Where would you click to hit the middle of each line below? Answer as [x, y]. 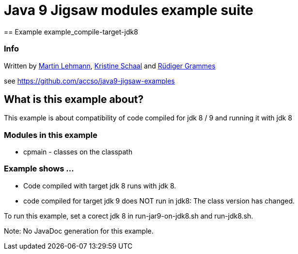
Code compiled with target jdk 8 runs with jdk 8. [100, 186]
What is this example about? [74, 99]
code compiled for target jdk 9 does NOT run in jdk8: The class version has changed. [159, 201]
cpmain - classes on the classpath [78, 152]
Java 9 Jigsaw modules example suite [129, 10]
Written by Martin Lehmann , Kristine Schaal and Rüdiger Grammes [110, 66]
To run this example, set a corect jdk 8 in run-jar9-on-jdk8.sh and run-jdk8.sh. [129, 216]
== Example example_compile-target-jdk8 [71, 32]
